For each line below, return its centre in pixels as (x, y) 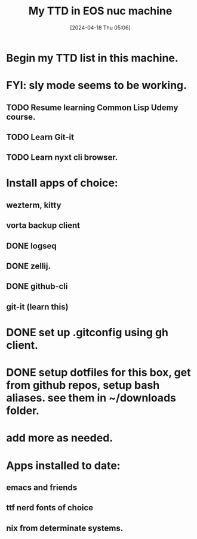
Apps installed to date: (63, 465)
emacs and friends (42, 487)
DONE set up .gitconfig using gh (87, 333)
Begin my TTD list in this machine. (93, 58)
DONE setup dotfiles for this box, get (98, 373)
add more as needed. (60, 438)
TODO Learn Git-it (40, 137)
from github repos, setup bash (83, 386)
